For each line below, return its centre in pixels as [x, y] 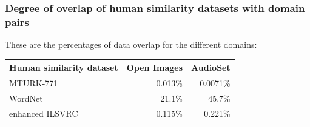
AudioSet [211, 67]
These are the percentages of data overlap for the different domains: [131, 44]
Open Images [155, 67]
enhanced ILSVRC [44, 113]
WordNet [26, 98]
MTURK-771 [34, 83]
